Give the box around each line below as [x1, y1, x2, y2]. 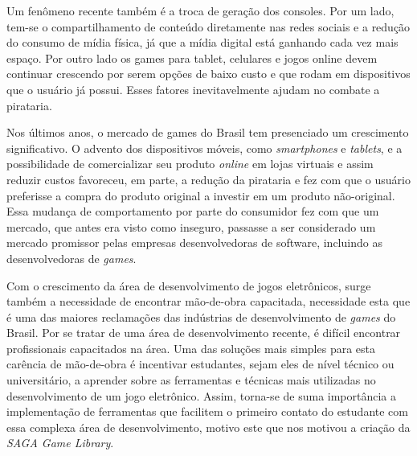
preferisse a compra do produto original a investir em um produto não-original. [6, 187, 395, 203]
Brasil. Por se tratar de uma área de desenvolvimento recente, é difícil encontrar [6, 324, 401, 341]
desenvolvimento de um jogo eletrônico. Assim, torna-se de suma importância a [6, 387, 397, 404]
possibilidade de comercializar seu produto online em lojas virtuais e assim [6, 155, 374, 172]
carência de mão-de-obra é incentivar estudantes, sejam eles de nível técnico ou [6, 355, 395, 372]
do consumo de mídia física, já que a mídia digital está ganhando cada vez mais [6, 34, 399, 51]
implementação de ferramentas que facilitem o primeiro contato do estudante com [6, 403, 408, 420]
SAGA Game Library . [6, 434, 114, 451]
